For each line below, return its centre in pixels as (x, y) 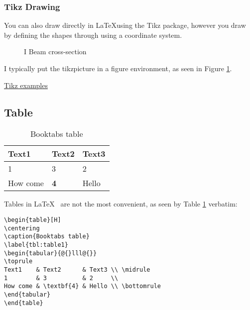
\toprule (18, 261)
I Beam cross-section (55, 52)
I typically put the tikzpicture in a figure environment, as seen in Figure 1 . (118, 68)
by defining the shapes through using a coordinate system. (93, 35)
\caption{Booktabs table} (47, 237)
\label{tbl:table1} (36, 245)
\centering (22, 228)
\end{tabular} (27, 294)
